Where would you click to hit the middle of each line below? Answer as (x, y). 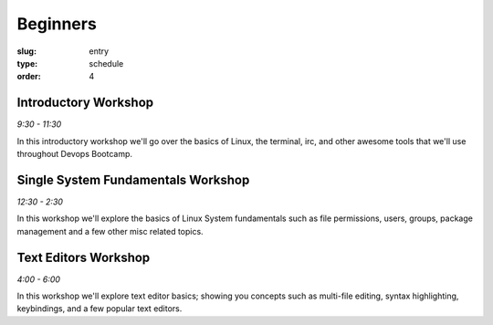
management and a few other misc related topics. (110, 231)
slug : (26, 51)
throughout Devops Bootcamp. (74, 154)
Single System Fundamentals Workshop (133, 179)
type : (27, 63)
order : (29, 77)
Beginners (57, 24)
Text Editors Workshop (84, 257)
